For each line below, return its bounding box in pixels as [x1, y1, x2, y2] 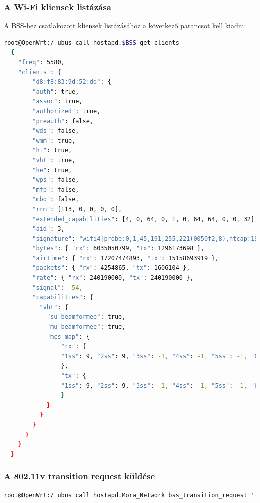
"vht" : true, [32, 156, 76, 164]
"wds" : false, [32, 127, 79, 135]
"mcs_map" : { [46, 333, 90, 340]
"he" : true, [32, 166, 72, 174]
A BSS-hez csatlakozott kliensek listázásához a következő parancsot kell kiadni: [4, 20, 246, 31]
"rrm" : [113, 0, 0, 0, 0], [32, 205, 122, 213]
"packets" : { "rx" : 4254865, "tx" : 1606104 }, [32, 264, 190, 272]
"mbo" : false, [32, 196, 79, 203]
